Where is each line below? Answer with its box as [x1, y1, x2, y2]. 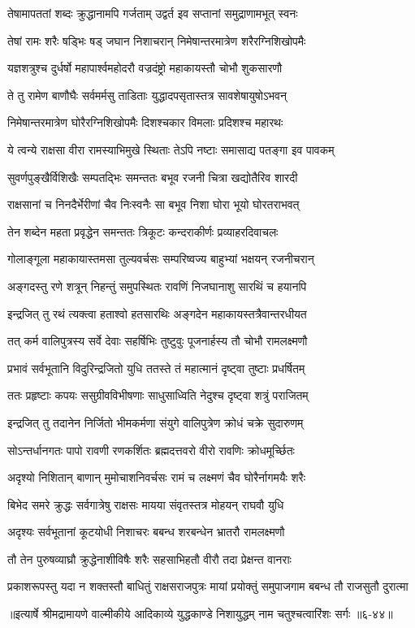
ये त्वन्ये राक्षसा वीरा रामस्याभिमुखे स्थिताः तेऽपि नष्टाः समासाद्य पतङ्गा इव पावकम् [7, 141, 335, 158]
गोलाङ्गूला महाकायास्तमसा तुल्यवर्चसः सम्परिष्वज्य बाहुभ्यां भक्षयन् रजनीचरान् [7, 250, 314, 267]
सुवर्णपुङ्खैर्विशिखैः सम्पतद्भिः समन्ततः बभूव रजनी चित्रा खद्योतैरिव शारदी [7, 168, 298, 185]
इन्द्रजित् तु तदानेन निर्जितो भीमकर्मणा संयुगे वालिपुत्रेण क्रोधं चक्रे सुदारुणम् [7, 414, 304, 431]
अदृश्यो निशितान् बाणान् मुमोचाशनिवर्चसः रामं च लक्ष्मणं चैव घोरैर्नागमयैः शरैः [7, 469, 306, 486]
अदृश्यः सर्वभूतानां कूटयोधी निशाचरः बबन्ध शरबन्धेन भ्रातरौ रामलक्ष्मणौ [7, 523, 285, 540]
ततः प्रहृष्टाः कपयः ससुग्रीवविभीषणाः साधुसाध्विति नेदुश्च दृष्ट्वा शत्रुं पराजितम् [7, 387, 309, 404]
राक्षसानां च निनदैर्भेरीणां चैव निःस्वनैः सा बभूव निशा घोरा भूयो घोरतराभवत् [7, 196, 300, 213]
